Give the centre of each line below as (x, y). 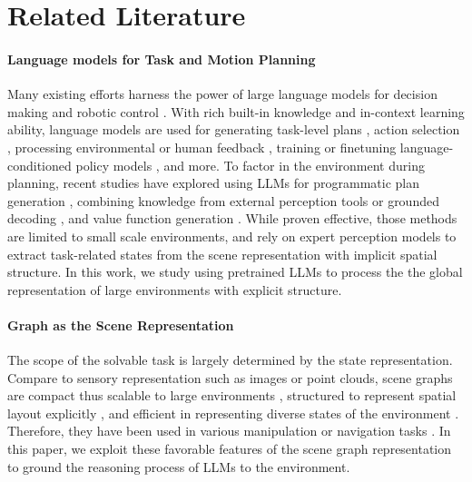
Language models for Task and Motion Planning (162, 59)
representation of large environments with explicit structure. (175, 289)
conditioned (39, 165)
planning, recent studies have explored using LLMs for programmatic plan (213, 183)
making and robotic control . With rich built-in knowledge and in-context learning (236, 111)
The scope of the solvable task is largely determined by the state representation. (230, 360)
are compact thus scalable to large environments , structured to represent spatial (232, 395)
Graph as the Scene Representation (121, 325)
